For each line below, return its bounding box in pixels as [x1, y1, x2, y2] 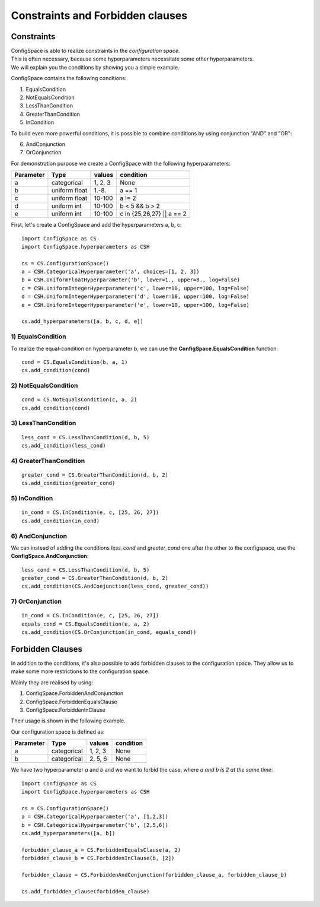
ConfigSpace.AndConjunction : [11, 553, 89, 560]
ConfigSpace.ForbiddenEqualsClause [25, 698, 118, 705]
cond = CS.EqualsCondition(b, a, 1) [21, 359, 128, 365]
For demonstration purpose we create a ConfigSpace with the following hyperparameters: [11, 160, 231, 167]
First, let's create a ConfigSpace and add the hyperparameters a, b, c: [11, 221, 182, 229]
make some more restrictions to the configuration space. [11, 668, 150, 675]
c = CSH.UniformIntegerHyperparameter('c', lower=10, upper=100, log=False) [21, 285, 250, 291]
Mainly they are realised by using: [11, 678, 94, 686]
